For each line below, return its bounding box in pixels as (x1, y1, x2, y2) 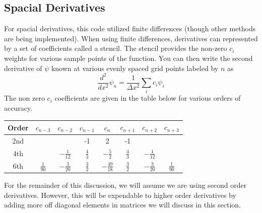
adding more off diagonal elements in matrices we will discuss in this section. (4, 199, 241, 210)
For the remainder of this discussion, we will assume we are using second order (4, 180, 247, 190)
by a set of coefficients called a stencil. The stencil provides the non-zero (4, 43, 227, 53)
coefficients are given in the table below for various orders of (54, 93, 241, 103)
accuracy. (4, 103, 33, 113)
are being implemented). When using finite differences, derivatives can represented (4, 33, 258, 43)
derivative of (4, 62, 42, 73)
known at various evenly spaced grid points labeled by (51, 62, 219, 73)
